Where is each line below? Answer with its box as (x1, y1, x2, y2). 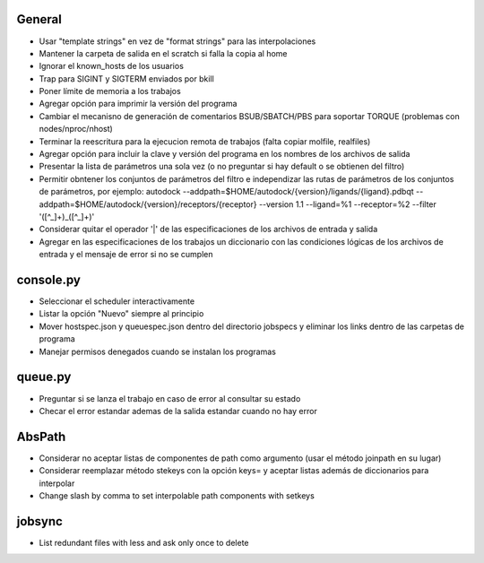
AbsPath (16, 429, 66, 444)
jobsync (16, 514, 63, 529)
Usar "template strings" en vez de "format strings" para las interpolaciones (39, 36, 316, 47)
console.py (16, 272, 81, 287)
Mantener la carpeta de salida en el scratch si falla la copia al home (39, 48, 288, 58)
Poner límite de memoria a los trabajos (39, 86, 181, 97)
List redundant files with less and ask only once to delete (39, 537, 250, 548)
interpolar (39, 478, 75, 489)
